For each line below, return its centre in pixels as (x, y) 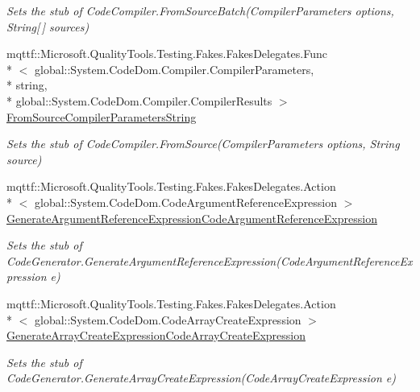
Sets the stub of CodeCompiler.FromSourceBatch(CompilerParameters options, (200, 10)
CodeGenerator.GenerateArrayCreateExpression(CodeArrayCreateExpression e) (201, 378)
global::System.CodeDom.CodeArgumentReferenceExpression (186, 202)
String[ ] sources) (48, 26)
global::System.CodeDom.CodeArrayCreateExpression (168, 319)
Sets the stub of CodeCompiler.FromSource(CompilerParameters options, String (203, 144)
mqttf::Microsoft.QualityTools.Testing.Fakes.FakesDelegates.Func (167, 54)
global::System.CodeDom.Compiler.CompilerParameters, (174, 69)
